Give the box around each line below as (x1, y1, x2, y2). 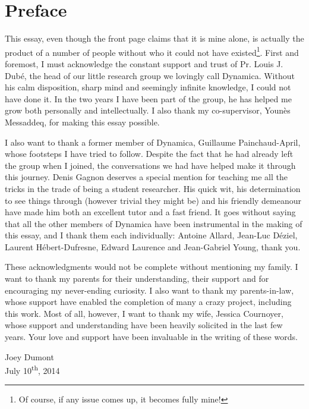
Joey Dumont (5, 350, 54, 363)
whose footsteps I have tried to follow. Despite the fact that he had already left (5, 147, 294, 160)
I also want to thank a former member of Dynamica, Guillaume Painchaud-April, (5, 136, 301, 148)
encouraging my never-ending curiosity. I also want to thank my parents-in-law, (5, 284, 294, 296)
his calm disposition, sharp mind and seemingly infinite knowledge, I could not (5, 81, 291, 93)
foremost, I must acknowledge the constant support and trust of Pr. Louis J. (5, 57, 283, 70)
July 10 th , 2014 (5, 363, 60, 376)
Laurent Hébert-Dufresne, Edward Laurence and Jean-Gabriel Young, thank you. (5, 240, 301, 253)
